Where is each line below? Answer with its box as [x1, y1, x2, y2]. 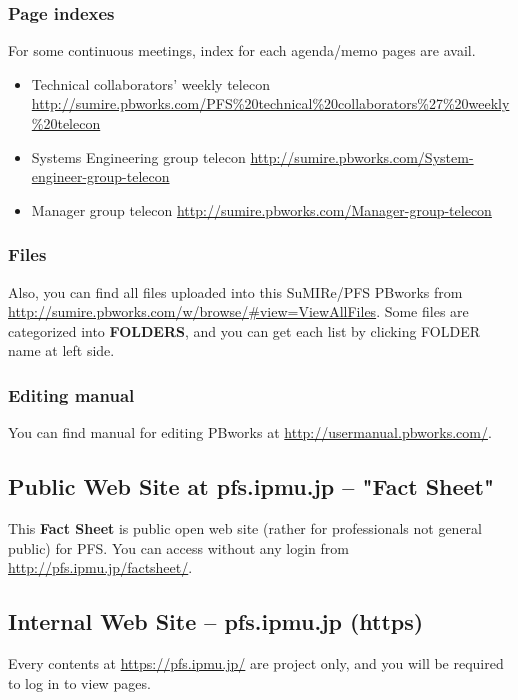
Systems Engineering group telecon [31, 146, 246, 167]
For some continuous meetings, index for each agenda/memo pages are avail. [8, 40, 476, 61]
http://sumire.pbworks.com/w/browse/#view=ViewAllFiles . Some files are [8, 301, 469, 322]
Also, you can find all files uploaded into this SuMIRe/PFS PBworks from [8, 281, 463, 302]
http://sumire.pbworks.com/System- [250, 146, 474, 167]
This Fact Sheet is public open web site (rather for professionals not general [8, 517, 482, 538]
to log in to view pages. [8, 672, 151, 693]
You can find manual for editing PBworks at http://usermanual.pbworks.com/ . [8, 422, 492, 443]
